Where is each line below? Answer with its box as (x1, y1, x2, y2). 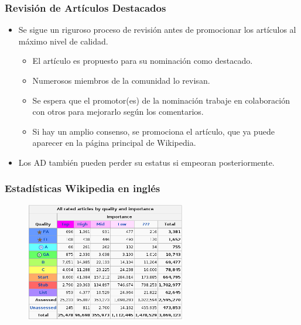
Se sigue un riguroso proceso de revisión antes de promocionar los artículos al (18, 23, 296, 36)
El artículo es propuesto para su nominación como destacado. (32, 54, 253, 67)
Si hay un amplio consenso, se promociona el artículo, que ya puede (32, 125, 275, 137)
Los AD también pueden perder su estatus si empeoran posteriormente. (18, 156, 275, 168)
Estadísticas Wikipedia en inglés (5, 181, 160, 196)
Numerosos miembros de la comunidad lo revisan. (32, 74, 210, 86)
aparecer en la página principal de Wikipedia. (32, 136, 196, 149)
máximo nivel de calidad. (18, 35, 108, 47)
